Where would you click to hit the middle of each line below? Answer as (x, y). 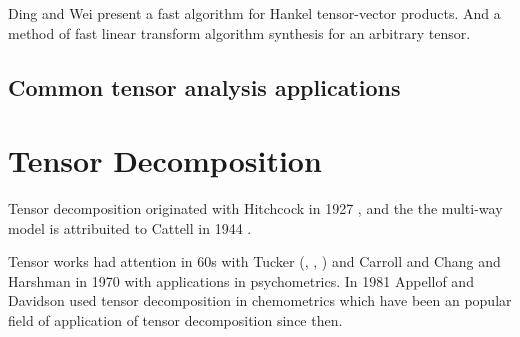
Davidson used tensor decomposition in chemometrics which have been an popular (260, 300)
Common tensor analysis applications (204, 86)
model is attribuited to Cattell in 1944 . (130, 227)
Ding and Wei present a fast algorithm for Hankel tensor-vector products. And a (254, 13)
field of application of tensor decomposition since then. (175, 320)
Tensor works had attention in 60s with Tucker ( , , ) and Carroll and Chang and (254, 261)
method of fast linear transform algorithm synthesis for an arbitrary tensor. (239, 32)
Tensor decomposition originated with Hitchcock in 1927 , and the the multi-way (255, 208)
